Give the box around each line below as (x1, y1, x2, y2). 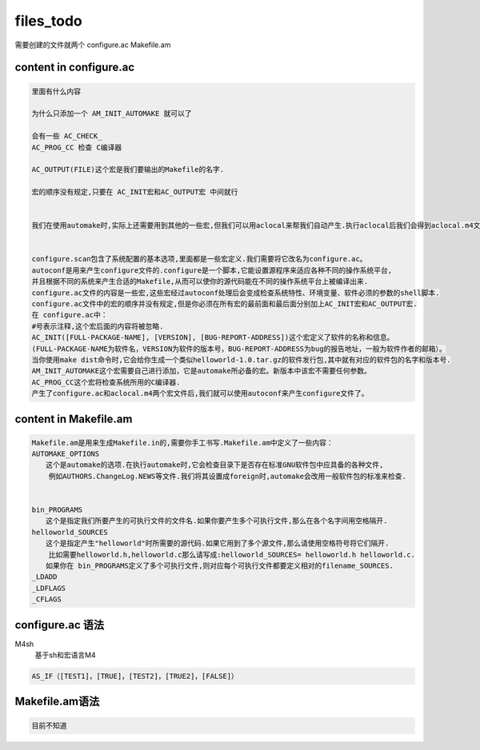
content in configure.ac (14, 61, 135, 74)
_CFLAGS (31, 595, 62, 604)
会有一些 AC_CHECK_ (31, 132, 102, 141)
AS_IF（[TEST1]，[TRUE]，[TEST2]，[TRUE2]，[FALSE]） (31, 672, 239, 681)
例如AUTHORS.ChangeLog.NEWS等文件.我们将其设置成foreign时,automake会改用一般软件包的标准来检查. (48, 472, 407, 481)
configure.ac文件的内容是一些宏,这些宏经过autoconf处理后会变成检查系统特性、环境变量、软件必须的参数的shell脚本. (31, 288, 440, 297)
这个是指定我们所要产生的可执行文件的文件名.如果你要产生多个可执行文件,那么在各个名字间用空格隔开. (45, 517, 388, 525)
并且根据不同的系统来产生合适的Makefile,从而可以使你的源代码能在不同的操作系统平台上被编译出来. (31, 277, 368, 286)
